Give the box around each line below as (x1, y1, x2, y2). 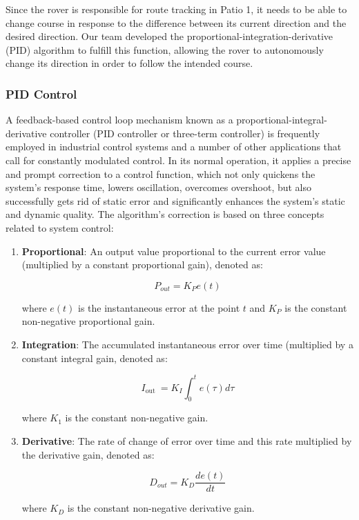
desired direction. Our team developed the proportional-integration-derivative (6, 29, 333, 43)
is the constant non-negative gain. (65, 410, 208, 425)
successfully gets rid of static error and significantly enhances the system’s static (6, 193, 345, 208)
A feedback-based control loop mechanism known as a (6, 112, 233, 127)
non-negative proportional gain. (21, 314, 155, 328)
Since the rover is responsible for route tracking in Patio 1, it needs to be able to (6, 2, 347, 16)
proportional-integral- (236, 112, 327, 127)
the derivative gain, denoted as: (21, 447, 155, 461)
